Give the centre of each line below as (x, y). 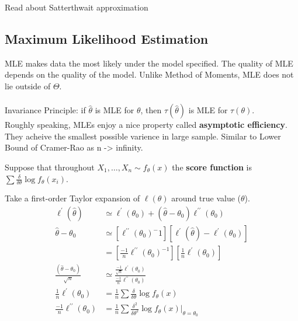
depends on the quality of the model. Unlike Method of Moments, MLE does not (149, 74)
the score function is (212, 167)
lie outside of (28, 86)
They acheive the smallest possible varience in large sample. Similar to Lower (143, 136)
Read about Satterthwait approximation (77, 7)
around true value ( (206, 198)
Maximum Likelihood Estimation (107, 38)
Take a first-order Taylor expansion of (72, 198)
